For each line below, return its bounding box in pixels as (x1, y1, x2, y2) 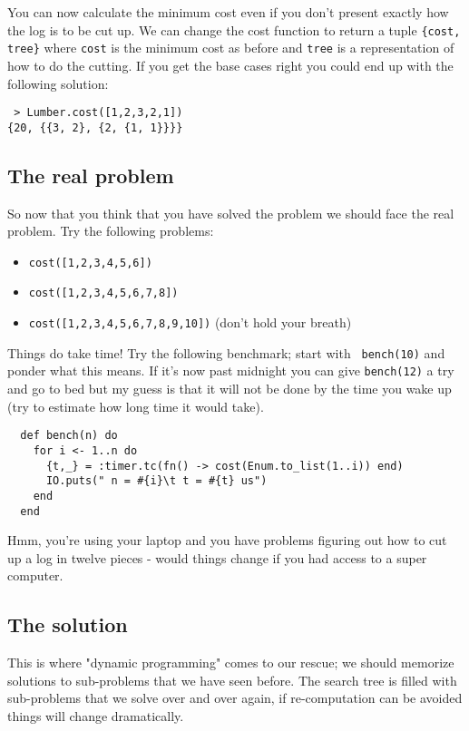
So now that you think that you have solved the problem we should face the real (7, 203, 454, 222)
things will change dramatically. (7, 706, 184, 725)
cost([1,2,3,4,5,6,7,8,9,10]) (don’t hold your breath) (28, 313, 352, 332)
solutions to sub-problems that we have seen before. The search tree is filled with (7, 670, 457, 689)
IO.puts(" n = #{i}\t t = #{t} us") (45, 474, 268, 488)
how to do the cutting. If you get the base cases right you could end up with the (7, 55, 454, 74)
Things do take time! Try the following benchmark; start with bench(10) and (7, 343, 445, 362)
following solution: (7, 73, 109, 93)
